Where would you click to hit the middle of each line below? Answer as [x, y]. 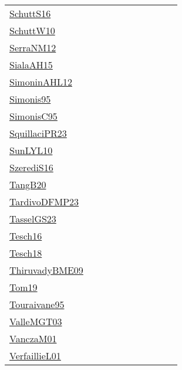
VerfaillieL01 [35, 356]
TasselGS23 [33, 219]
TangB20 [28, 184]
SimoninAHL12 [41, 82]
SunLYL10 [31, 150]
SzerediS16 [31, 167]
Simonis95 [30, 99]
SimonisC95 [33, 116]
